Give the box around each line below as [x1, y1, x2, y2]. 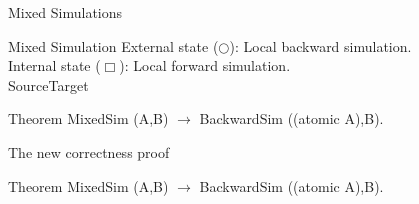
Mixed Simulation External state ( [8, 35, 219, 56]
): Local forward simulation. [119, 55, 291, 76]
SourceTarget [8, 74, 89, 95]
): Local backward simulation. [229, 35, 412, 56]
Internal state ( [8, 55, 101, 76]
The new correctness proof [8, 141, 170, 162]
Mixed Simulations [8, 2, 123, 22]
